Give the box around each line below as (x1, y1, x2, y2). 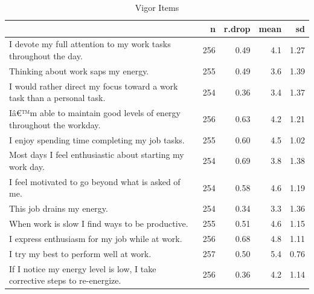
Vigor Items (135, 1, 179, 13)
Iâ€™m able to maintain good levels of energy (9, 106, 181, 119)
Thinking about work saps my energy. (9, 64, 149, 77)
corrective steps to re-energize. (9, 274, 121, 287)
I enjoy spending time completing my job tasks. (9, 133, 185, 146)
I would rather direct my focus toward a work (9, 79, 178, 92)
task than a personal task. (9, 91, 106, 104)
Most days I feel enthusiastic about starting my (9, 148, 184, 161)
